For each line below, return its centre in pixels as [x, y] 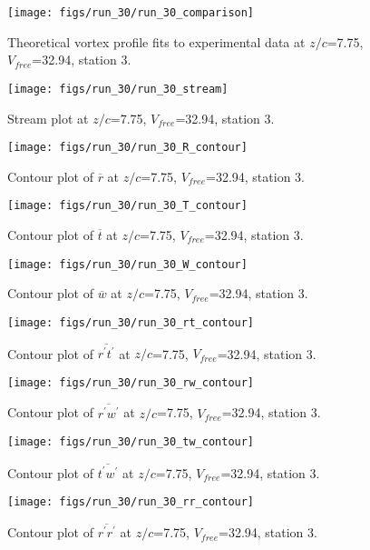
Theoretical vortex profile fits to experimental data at [156, 41]
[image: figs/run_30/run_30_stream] [118, 89]
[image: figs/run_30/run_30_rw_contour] [131, 382]
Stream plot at [48, 118]
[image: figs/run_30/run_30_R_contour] [127, 148]
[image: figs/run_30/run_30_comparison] [131, 13]
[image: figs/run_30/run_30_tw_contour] [131, 442]
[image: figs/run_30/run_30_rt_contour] [131, 322]
